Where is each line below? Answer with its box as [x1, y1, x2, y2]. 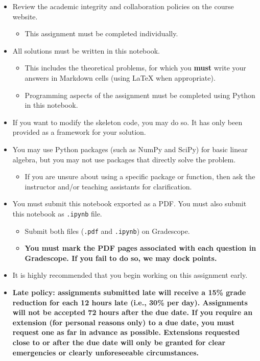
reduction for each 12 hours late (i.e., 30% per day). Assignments [12, 297, 248, 307]
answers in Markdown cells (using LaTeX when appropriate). [25, 72, 216, 83]
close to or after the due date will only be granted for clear [12, 336, 226, 347]
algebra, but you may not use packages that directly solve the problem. [12, 154, 236, 164]
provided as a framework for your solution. [12, 127, 146, 137]
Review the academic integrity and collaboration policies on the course [12, 1, 234, 11]
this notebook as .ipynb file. [12, 208, 102, 219]
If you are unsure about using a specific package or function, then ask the [25, 171, 255, 182]
